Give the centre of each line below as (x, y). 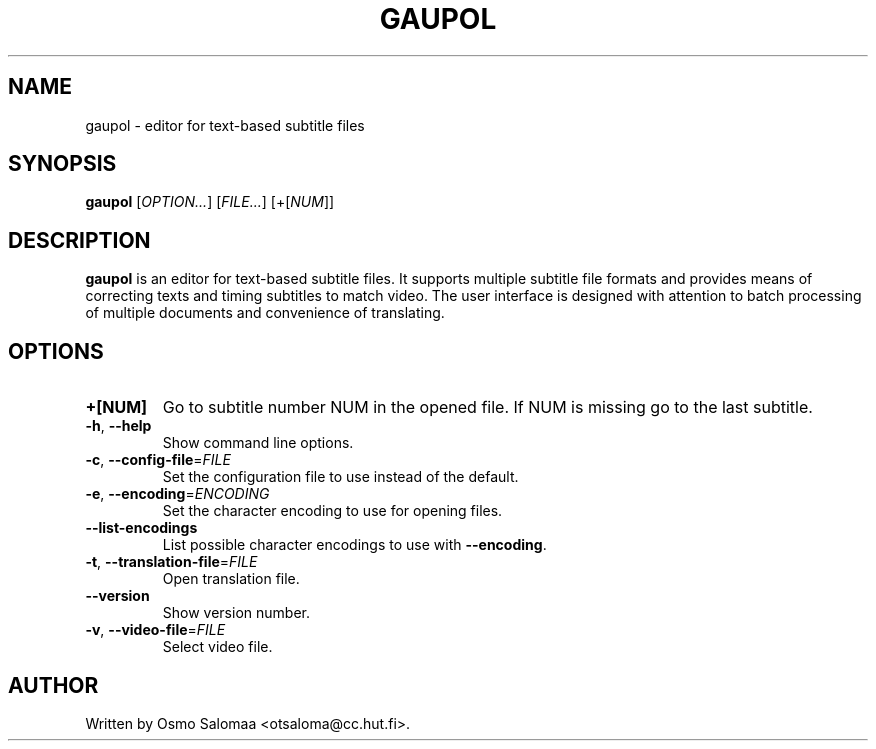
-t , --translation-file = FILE (171, 562)
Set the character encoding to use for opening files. (332, 511)
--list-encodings (141, 528)
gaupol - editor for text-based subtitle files (225, 125)
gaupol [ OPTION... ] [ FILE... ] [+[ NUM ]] (210, 202)
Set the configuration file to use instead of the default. (340, 477)
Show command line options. (258, 443)
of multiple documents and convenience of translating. (265, 313)
